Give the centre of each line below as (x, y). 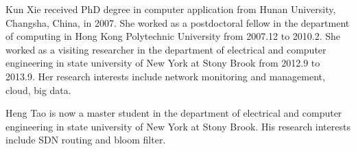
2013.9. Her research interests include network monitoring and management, (165, 76)
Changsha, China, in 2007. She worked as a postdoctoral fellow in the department (178, 22)
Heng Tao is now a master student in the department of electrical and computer (174, 113)
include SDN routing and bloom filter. (86, 140)
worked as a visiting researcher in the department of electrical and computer (166, 49)
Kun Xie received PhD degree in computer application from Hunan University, (171, 9)
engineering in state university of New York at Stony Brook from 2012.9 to (163, 63)
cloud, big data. (38, 90)
